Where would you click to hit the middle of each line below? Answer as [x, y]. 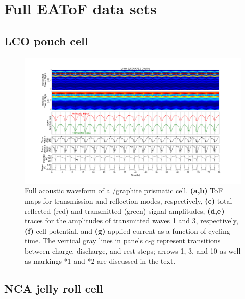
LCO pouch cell [46, 41]
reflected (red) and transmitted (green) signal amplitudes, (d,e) [125, 210]
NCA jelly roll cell [54, 288]
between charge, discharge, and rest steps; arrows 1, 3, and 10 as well [133, 250]
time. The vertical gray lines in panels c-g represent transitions [123, 241]
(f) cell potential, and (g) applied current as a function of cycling [127, 230]
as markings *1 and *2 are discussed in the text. [100, 260]
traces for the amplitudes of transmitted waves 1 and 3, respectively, [131, 221]
